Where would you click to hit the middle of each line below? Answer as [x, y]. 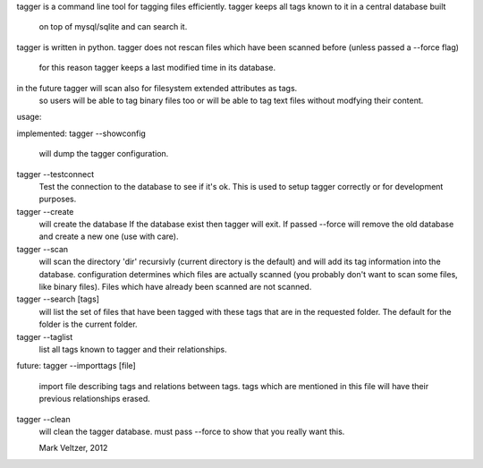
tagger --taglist [45, 336]
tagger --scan [42, 249]
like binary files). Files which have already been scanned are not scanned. [175, 287]
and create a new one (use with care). [109, 236]
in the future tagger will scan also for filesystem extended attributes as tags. [157, 88]
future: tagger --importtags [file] [76, 366]
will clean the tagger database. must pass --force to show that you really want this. [192, 431]
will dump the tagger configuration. [104, 154]
